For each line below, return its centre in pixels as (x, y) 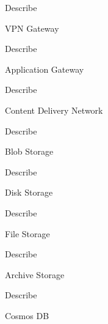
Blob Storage (29, 151)
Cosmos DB (27, 315)
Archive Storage (35, 274)
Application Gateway (45, 69)
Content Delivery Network (54, 110)
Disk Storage (29, 192)
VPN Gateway (32, 28)
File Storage (27, 233)
